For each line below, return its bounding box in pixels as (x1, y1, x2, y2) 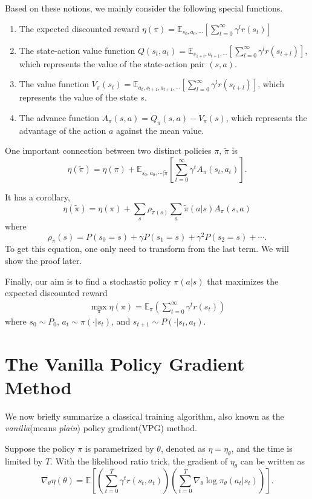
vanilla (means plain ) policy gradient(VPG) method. (5, 421, 197, 434)
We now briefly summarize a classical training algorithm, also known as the (5, 409, 284, 422)
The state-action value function (19, 44, 135, 56)
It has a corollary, (5, 190, 70, 203)
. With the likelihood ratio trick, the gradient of (50, 454, 228, 467)
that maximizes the (207, 274, 279, 287)
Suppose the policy (5, 441, 75, 454)
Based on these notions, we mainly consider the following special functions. (5, 2, 283, 14)
